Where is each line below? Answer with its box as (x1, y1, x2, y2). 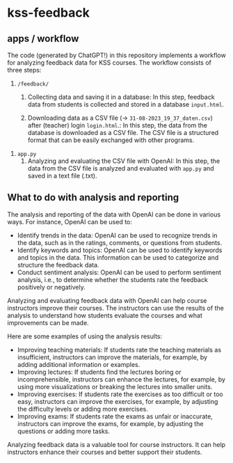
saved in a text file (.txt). (27, 172, 97, 180)
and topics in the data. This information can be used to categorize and (17, 253, 219, 262)
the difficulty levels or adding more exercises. (17, 405, 148, 413)
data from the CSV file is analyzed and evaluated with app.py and (27, 164, 214, 172)
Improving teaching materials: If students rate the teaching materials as (17, 345, 221, 354)
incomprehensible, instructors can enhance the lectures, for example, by (17, 375, 226, 384)
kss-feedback (7, 5, 90, 21)
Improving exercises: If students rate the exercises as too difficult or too (17, 390, 224, 398)
